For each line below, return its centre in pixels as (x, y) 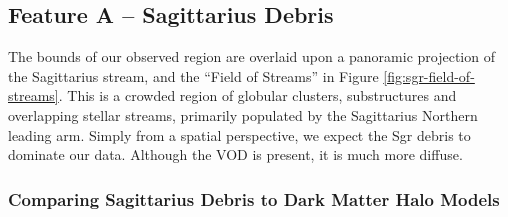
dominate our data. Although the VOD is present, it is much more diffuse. (235, 154)
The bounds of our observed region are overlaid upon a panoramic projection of (251, 56)
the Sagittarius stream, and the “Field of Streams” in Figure (193, 75)
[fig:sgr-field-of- (429, 75)
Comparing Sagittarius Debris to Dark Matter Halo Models (254, 198)
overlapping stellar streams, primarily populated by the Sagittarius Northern (243, 114)
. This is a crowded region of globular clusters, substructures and (257, 95)
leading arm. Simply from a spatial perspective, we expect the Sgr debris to (239, 134)
